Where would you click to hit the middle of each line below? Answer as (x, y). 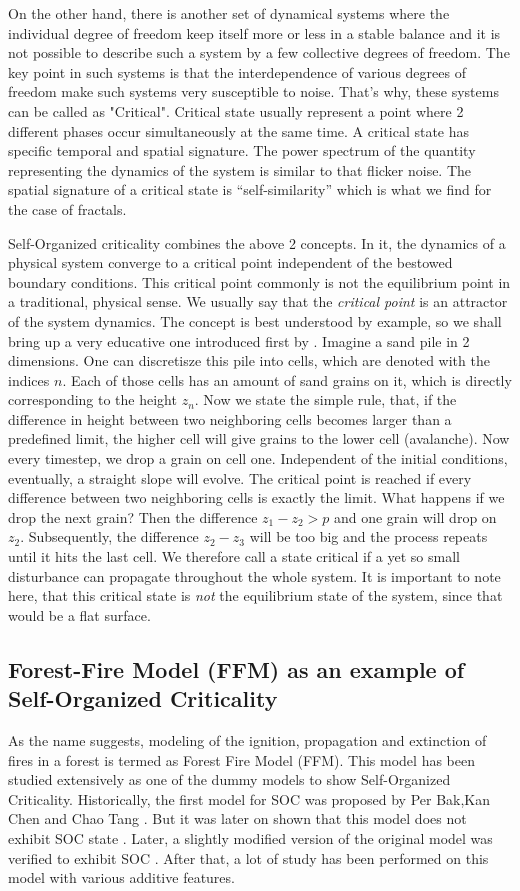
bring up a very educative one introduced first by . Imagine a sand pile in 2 (239, 340)
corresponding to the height (92, 399)
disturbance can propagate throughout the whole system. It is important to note (254, 575)
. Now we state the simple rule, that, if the (325, 399)
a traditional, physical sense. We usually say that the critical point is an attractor (258, 301)
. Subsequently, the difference (109, 536)
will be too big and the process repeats (368, 536)
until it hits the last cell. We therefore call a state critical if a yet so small (234, 556)
